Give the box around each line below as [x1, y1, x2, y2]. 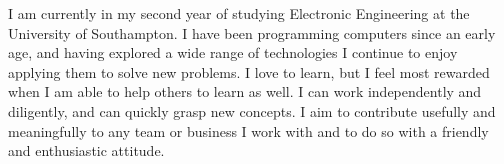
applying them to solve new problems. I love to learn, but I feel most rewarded [8, 61, 490, 82]
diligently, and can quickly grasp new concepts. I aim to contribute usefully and [8, 100, 496, 121]
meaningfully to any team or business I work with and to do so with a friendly [8, 120, 489, 141]
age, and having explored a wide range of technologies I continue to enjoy [8, 42, 458, 63]
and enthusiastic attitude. [8, 140, 165, 161]
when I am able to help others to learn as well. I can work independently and [8, 81, 482, 102]
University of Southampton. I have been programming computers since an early [8, 22, 496, 43]
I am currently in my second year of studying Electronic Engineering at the [8, 3, 470, 23]
